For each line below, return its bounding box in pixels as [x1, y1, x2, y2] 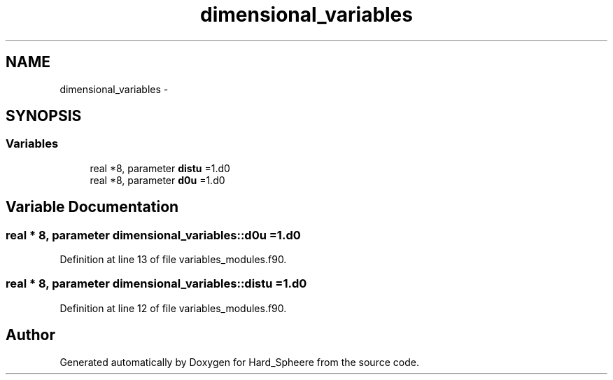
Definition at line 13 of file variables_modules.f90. [59, 253, 287, 266]
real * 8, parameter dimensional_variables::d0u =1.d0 [6, 227, 301, 242]
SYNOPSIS [6, 107, 82, 125]
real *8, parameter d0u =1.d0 [90, 174, 225, 186]
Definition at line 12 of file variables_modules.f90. [59, 302, 287, 314]
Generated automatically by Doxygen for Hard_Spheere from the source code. [59, 356, 419, 368]
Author [6, 326, 55, 344]
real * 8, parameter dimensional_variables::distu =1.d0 [6, 276, 307, 291]
